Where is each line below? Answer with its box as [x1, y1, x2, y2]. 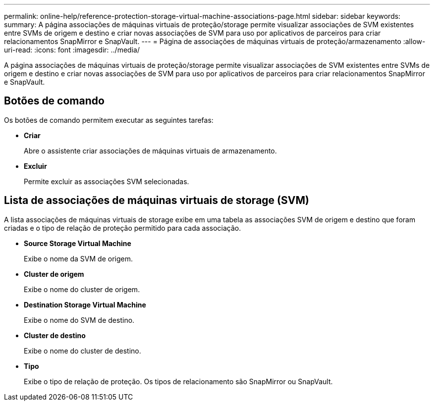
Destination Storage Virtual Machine [24, 300, 146, 309]
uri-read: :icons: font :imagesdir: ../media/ [4, 46, 140, 54]
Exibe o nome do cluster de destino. [24, 346, 141, 355]
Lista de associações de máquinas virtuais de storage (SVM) [4, 194, 309, 207]
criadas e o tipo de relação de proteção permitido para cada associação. [4, 223, 241, 232]
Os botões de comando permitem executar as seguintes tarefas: [4, 115, 214, 124]
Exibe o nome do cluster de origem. [24, 285, 140, 294]
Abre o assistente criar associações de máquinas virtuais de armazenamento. [24, 146, 277, 155]
